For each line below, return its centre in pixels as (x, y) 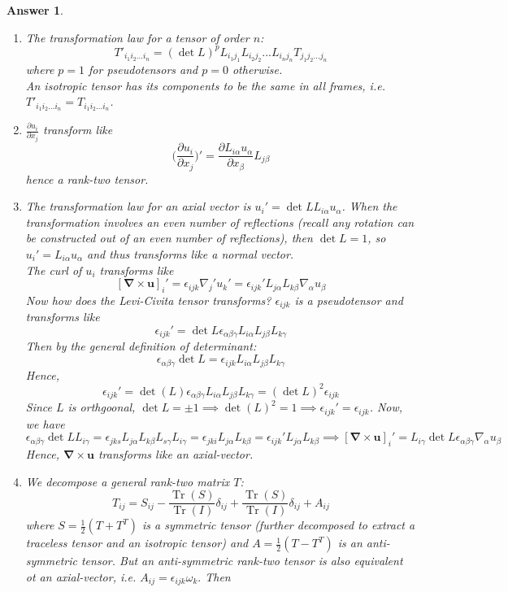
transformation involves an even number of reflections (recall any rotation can (220, 222)
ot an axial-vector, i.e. (81, 576)
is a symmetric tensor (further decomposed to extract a (278, 525)
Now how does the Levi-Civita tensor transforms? (148, 300)
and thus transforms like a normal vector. (191, 253)
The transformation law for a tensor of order (137, 37)
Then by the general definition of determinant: (141, 346)
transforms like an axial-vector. (176, 453)
